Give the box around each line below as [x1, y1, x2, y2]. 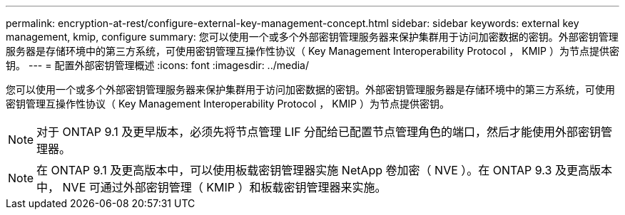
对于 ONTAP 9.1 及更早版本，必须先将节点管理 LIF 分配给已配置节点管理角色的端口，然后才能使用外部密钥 [36, 125, 601, 139]
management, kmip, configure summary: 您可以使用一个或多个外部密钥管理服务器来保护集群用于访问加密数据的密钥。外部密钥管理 [6, 31, 619, 43]
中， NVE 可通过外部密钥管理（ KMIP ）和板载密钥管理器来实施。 [36, 180, 387, 194]
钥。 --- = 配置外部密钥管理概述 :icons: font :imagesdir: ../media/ [6, 59, 310, 71]
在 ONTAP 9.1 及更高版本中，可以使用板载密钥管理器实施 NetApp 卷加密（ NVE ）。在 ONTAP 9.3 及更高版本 [36, 163, 612, 177]
